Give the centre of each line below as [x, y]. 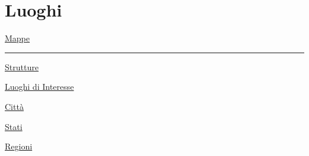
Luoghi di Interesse [40, 87]
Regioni [19, 146]
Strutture [22, 66]
